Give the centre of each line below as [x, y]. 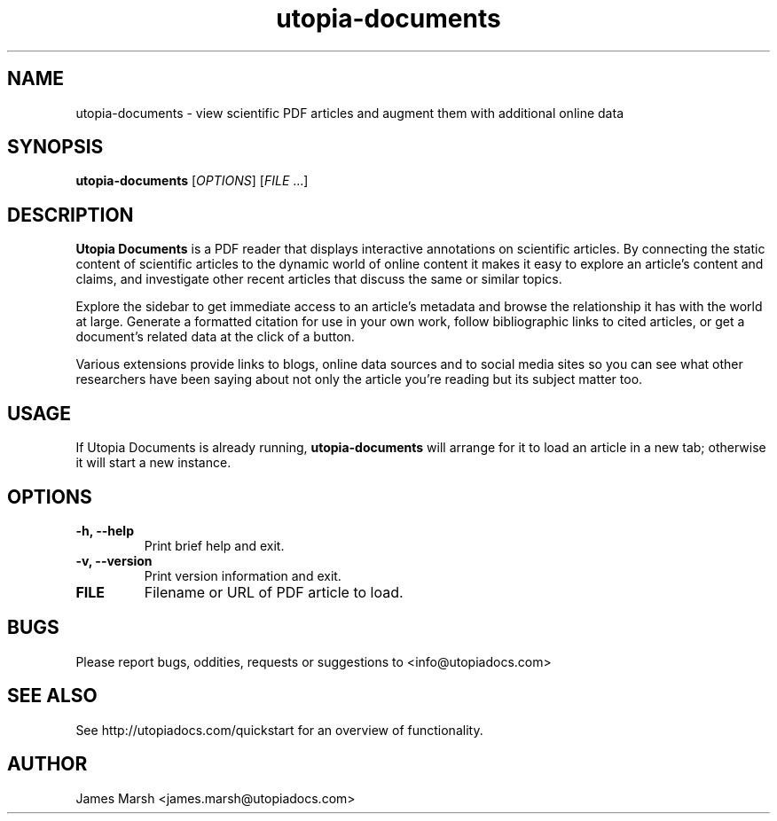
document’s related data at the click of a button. [215, 337]
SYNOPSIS [55, 147]
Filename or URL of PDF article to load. [274, 592]
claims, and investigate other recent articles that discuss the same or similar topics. [319, 279]
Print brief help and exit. [214, 545]
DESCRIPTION [71, 215]
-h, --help [105, 530]
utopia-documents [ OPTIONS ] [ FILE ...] [192, 181]
